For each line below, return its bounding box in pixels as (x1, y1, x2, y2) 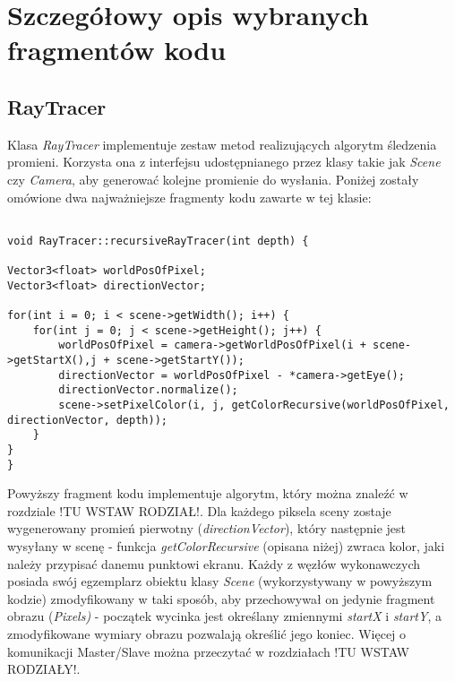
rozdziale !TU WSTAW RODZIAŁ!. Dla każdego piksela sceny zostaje (7, 501, 391, 520)
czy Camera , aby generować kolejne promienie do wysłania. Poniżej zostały (7, 169, 419, 188)
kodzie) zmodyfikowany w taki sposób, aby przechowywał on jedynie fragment (7, 589, 435, 608)
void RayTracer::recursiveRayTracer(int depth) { (7, 234, 309, 247)
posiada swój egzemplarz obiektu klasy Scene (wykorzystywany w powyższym (7, 572, 433, 590)
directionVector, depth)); (7, 413, 167, 427)
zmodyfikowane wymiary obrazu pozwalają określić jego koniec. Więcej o (7, 625, 407, 643)
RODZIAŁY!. (7, 659, 81, 678)
